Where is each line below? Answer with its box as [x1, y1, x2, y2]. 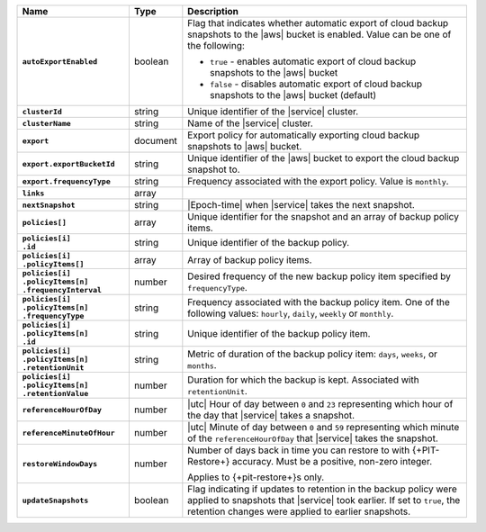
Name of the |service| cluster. [187, 117, 314, 130]
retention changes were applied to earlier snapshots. [187, 505, 411, 518]
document [133, 135, 177, 147]
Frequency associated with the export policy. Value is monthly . [187, 176, 449, 187]
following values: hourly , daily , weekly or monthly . [187, 307, 394, 320]
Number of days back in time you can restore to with [187, 444, 410, 456]
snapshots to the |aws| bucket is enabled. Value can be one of [187, 28, 452, 41]
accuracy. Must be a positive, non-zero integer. [231, 455, 433, 467]
